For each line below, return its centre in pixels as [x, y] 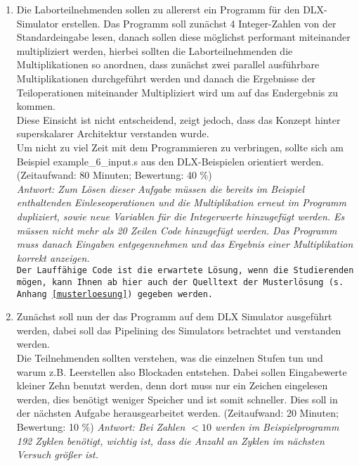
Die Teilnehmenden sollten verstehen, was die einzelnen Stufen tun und [170, 358]
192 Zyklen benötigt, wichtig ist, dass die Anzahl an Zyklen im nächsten [170, 440]
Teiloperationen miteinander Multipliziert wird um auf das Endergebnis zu [177, 92]
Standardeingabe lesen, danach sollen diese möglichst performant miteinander [183, 37]
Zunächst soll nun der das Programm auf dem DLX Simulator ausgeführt [174, 316]
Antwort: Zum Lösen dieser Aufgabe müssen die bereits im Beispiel [161, 188]
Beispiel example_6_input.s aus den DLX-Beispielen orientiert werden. [170, 161]
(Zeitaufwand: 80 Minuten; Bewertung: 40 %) [114, 175]
